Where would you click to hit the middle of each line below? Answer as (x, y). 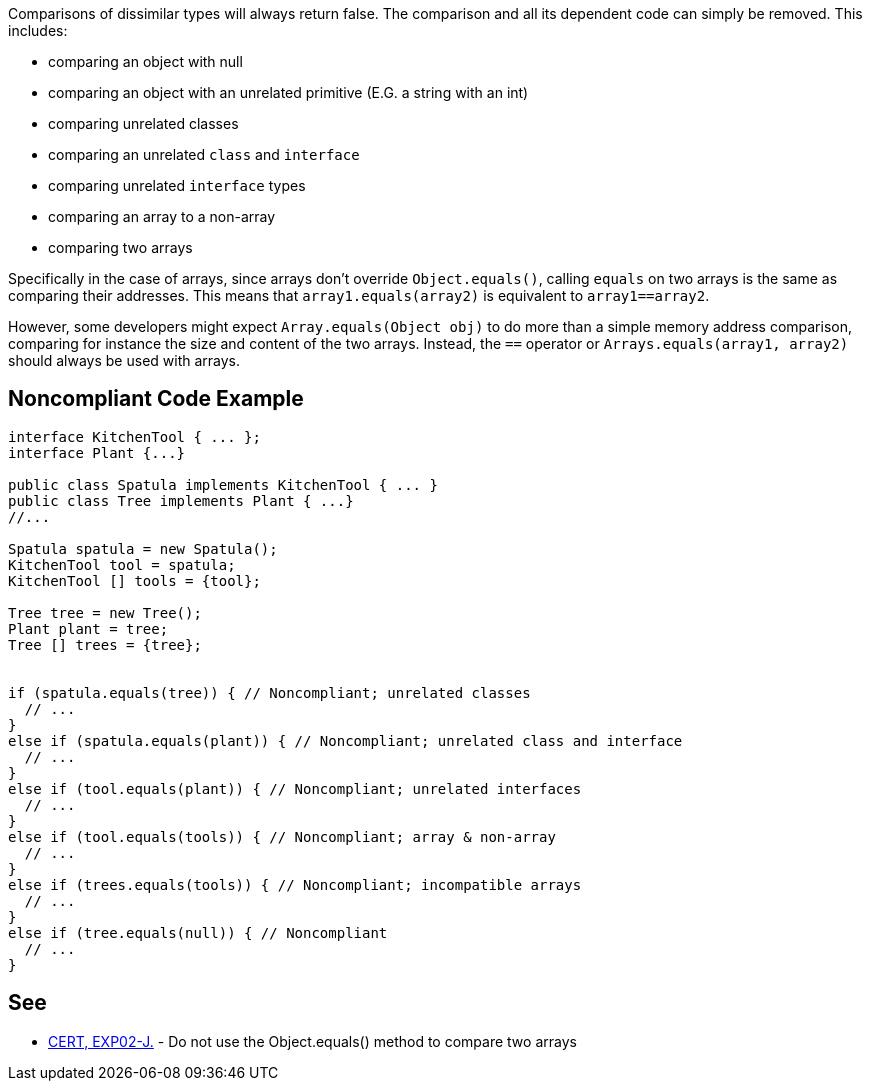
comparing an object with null (145, 61)
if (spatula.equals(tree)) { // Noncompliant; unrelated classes (269, 692)
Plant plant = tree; (88, 628)
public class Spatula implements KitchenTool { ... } (223, 484)
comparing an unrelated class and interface (204, 154)
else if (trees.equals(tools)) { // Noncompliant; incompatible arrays (295, 884)
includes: (38, 30)
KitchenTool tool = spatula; (122, 564)
